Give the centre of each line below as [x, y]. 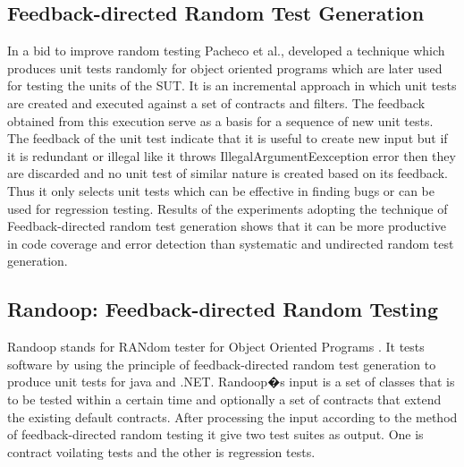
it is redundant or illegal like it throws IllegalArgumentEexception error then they [232, 155]
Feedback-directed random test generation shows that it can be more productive [227, 226]
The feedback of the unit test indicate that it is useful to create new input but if [228, 138]
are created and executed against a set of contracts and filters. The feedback [216, 102]
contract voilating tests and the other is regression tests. [161, 451]
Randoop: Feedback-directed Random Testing [223, 309]
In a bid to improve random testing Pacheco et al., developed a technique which [226, 51]
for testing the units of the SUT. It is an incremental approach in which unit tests [232, 85]
